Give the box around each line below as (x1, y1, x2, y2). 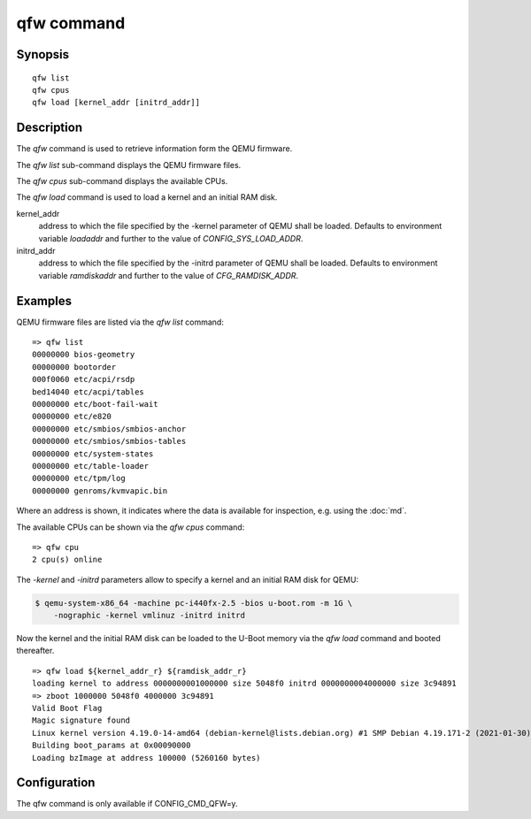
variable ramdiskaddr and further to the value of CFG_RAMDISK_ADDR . (38, 270, 299, 280)
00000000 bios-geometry (32, 349, 135, 360)
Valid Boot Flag (32, 703, 103, 714)
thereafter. (16, 646, 55, 656)
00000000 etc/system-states (32, 448, 154, 459)
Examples (16, 293, 73, 309)
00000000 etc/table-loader (32, 461, 150, 471)
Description (16, 120, 83, 135)
